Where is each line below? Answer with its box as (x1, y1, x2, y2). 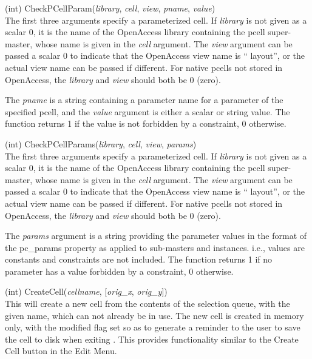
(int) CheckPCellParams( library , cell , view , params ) (5, 137, 197, 150)
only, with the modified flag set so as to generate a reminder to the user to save (5, 321, 300, 334)
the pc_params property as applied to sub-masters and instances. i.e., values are (5, 241, 305, 253)
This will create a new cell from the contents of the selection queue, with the (5, 297, 290, 310)
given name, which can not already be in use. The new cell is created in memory (5, 309, 304, 321)
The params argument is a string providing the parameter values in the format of (5, 229, 307, 242)
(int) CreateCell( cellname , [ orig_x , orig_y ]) (5, 285, 168, 298)
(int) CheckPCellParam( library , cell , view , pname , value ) (5, 2, 215, 14)
